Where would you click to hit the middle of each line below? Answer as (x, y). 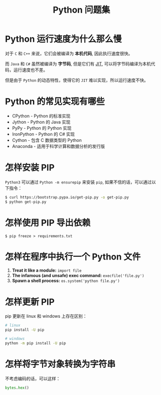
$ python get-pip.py (26, 202)
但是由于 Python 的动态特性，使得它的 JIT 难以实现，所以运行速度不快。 (77, 80)
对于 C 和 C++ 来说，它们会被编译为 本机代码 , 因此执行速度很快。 (69, 53)
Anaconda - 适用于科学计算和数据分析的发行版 (58, 146)
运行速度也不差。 (30, 70)
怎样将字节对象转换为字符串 (60, 364)
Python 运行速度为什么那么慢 (64, 39)
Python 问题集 (81, 10)
